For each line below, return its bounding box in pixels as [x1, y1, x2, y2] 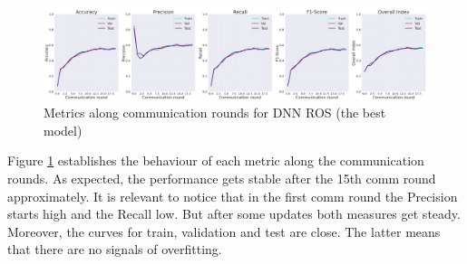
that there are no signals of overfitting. [7, 240, 222, 259]
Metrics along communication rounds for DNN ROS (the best [44, 103, 386, 122]
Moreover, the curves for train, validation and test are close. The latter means [7, 222, 441, 240]
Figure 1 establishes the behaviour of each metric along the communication [7, 151, 424, 170]
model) [44, 120, 83, 139]
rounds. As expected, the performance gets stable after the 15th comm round [7, 169, 436, 188]
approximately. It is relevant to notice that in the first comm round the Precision [7, 186, 458, 205]
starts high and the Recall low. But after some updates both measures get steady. [7, 204, 461, 223]
